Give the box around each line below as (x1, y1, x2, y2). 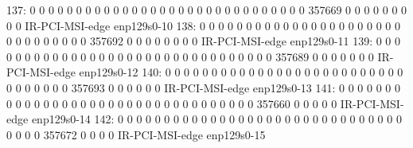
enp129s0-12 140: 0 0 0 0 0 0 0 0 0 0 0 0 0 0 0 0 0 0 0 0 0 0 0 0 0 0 (79, 64, 403, 80)
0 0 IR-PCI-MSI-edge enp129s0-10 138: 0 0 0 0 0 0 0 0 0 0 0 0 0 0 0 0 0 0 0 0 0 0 (6, 17, 400, 33)
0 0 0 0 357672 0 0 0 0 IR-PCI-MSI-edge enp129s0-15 (6, 126, 266, 142)
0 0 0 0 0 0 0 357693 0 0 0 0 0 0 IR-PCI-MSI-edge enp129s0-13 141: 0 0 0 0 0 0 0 (6, 79, 401, 95)
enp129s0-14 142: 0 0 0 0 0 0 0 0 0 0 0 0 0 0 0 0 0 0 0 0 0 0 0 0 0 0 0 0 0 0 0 (31, 111, 402, 127)
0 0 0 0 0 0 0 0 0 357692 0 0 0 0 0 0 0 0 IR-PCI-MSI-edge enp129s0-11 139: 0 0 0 (6, 33, 401, 49)
